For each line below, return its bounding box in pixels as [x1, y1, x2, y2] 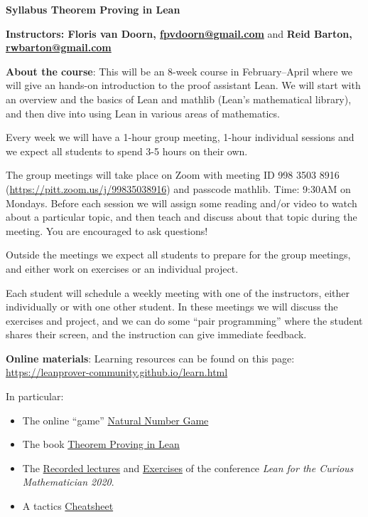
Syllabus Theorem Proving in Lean [6, 2, 180, 16]
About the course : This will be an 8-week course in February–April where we [6, 63, 352, 78]
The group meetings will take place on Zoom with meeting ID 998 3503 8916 [6, 167, 340, 182]
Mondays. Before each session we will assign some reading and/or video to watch [6, 195, 357, 210]
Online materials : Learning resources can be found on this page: [6, 350, 295, 365]
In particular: [6, 389, 64, 404]
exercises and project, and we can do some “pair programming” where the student [6, 313, 363, 328]
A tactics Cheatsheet [22, 498, 114, 513]
